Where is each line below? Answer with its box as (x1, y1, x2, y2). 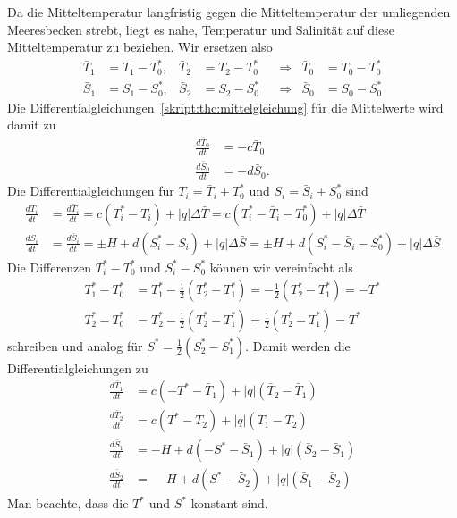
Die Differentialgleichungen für (7, 181, 174, 200)
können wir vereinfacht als (209, 257, 353, 276)
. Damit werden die (245, 336, 351, 355)
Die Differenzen (7, 257, 92, 276)
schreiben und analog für (7, 336, 143, 355)
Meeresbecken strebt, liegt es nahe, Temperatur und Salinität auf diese (7, 20, 394, 38)
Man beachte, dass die (7, 494, 129, 513)
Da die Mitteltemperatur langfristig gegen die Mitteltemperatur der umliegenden (7, 3, 451, 21)
